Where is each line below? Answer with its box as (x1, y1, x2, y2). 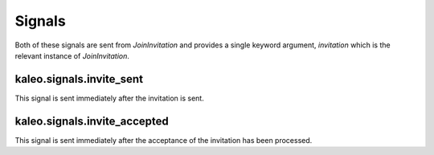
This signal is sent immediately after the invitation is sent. (14, 93, 204, 103)
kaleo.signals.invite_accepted (14, 114, 169, 128)
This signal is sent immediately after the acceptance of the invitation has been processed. (14, 135, 313, 145)
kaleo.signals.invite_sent (14, 72, 144, 86)
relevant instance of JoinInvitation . (14, 51, 130, 60)
